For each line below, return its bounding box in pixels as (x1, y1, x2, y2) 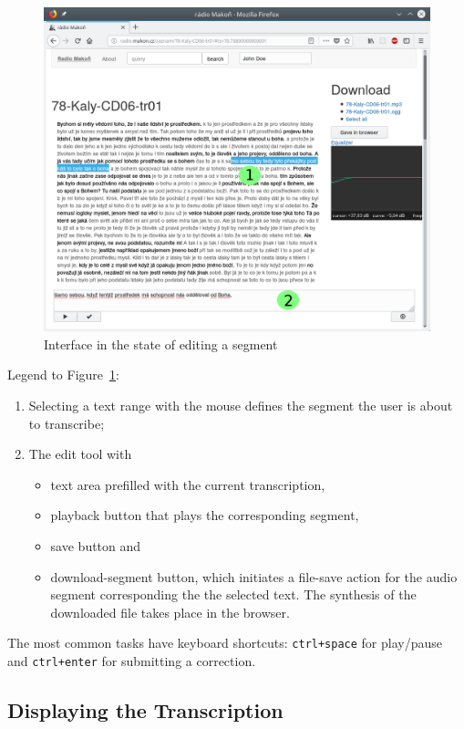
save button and (50, 536, 141, 556)
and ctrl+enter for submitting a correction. (7, 651, 256, 671)
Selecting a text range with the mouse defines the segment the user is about (28, 396, 453, 415)
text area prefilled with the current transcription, (50, 474, 325, 494)
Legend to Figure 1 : (7, 365, 119, 384)
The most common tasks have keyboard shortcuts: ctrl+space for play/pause (7, 633, 442, 652)
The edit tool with (28, 444, 132, 463)
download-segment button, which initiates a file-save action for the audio (50, 567, 458, 586)
